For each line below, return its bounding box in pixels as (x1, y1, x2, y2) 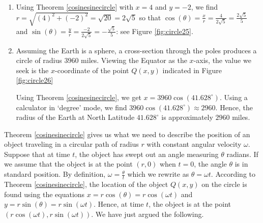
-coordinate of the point (55, 65, 129, 75)
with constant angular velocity (147, 139, 242, 149)
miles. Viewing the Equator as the (81, 55, 187, 66)
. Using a (219, 91, 248, 102)
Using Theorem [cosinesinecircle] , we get (16, 91, 141, 102)
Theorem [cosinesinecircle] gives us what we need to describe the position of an (4, 129, 250, 139)
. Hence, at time (94, 199, 144, 209)
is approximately (161, 112, 213, 122)
